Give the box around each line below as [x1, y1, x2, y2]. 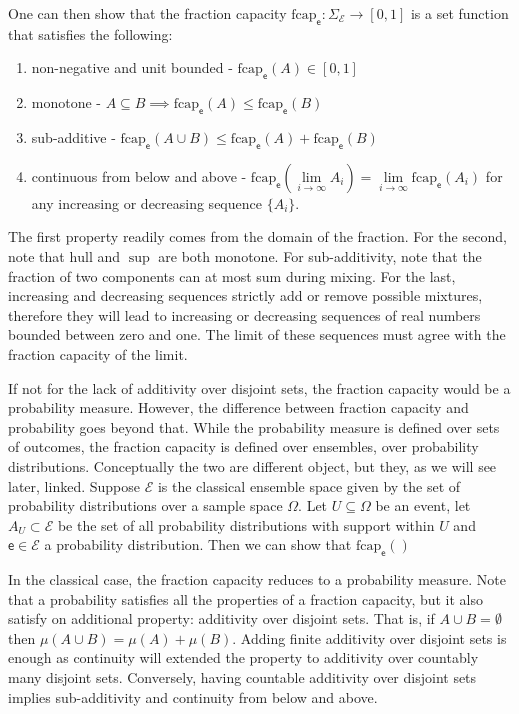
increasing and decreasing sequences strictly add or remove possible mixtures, [8, 285, 483, 306]
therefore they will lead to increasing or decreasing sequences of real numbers [8, 304, 481, 325]
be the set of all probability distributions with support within [57, 514, 435, 535]
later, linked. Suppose [8, 475, 140, 496]
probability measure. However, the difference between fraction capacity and [8, 397, 469, 418]
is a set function [410, 3, 509, 23]
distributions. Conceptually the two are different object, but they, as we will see [8, 455, 497, 476]
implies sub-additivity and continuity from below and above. [8, 686, 378, 707]
